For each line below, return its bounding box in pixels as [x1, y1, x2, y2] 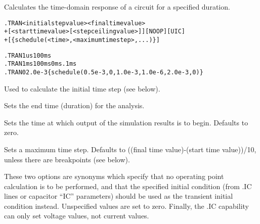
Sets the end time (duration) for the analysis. [4, 100, 145, 111]
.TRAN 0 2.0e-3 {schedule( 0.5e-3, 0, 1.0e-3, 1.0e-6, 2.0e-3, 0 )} [4, 68, 203, 76]
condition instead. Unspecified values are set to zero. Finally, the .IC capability [4, 200, 249, 211]
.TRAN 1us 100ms [4, 52, 52, 59]
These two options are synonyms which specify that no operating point [4, 171, 224, 182]
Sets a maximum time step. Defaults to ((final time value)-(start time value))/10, [4, 144, 256, 154]
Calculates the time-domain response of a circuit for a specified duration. [4, 2, 230, 12]
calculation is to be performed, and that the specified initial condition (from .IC [4, 181, 252, 191]
